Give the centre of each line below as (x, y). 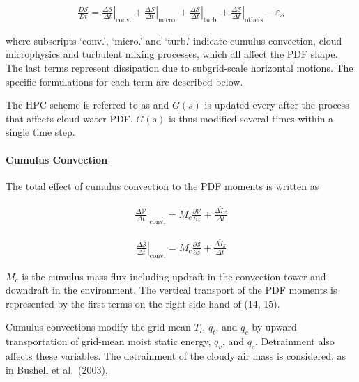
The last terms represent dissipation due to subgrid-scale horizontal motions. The (179, 68)
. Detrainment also (295, 341)
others (254, 20)
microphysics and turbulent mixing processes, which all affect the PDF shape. (172, 54)
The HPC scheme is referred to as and (87, 105)
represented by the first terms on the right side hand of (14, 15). (143, 303)
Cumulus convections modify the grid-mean (98, 327)
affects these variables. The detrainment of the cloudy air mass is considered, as (176, 355)
